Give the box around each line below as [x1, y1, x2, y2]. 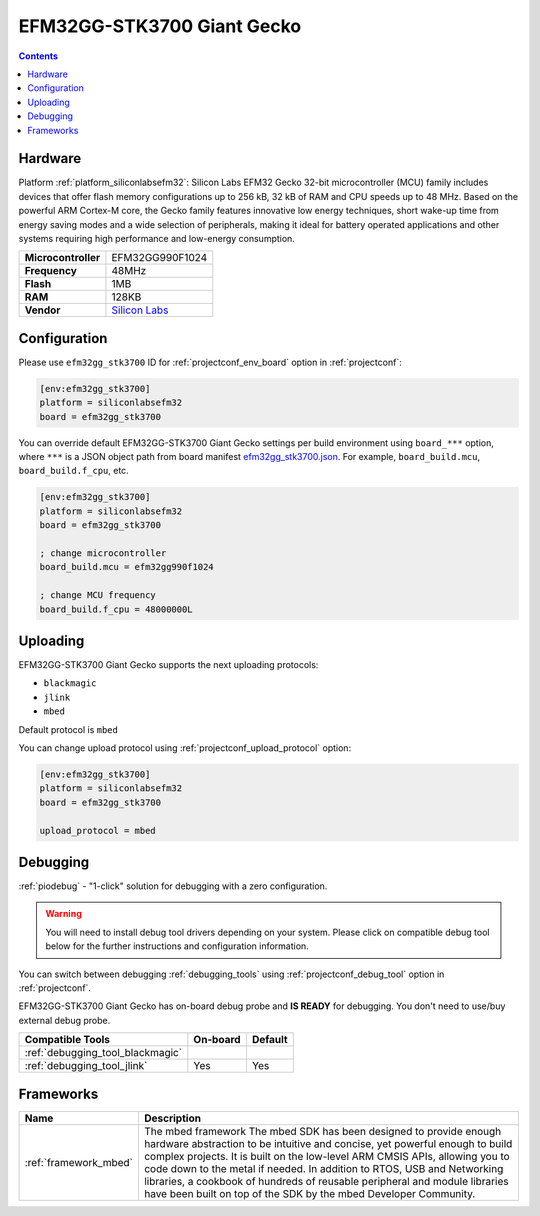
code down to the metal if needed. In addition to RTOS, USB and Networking [143, 1161, 504, 1175]
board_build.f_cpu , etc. [18, 465, 129, 477]
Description [143, 1111, 202, 1125]
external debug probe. [18, 1014, 111, 1026]
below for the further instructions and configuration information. [45, 940, 309, 952]
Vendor [24, 303, 61, 317]
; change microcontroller [39, 547, 167, 559]
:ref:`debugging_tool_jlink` [24, 1059, 148, 1073]
